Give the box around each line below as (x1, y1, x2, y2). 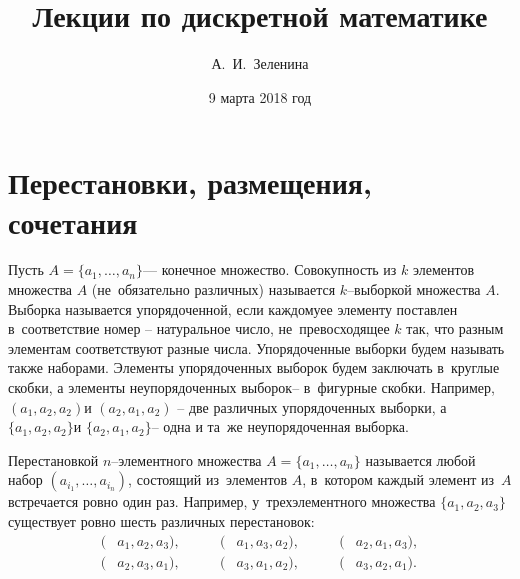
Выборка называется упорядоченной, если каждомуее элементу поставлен (8, 298, 458, 319)
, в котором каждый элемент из (302, 469, 494, 490)
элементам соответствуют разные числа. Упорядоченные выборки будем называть (8, 337, 505, 358)
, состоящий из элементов (128, 469, 288, 490)
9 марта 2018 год (208, 86, 312, 107)
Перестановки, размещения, (8, 162, 372, 203)
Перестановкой (8, 449, 99, 470)
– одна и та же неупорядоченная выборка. (151, 416, 409, 437)
